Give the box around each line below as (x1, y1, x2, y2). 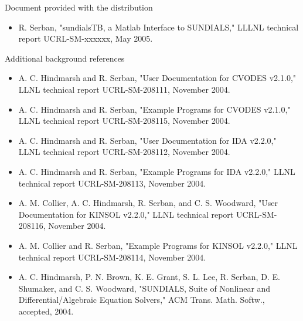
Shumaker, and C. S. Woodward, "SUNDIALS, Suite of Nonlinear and (18, 282, 271, 294)
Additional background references (5, 52, 125, 64)
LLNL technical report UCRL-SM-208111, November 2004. (18, 83, 230, 95)
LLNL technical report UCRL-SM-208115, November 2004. (18, 114, 230, 127)
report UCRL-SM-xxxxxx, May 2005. (18, 32, 153, 45)
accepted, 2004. (18, 305, 74, 317)
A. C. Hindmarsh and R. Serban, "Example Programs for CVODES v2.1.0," (18, 103, 291, 115)
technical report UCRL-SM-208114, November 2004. (18, 251, 206, 263)
